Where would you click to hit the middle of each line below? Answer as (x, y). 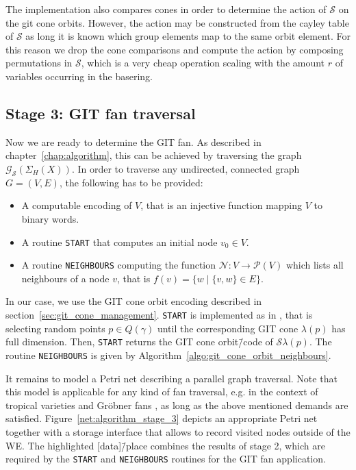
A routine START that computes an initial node (119, 242)
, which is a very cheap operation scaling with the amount (203, 63)
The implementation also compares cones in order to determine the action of (166, 9)
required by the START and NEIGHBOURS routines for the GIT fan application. (166, 459)
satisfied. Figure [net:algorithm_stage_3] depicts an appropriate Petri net (162, 418)
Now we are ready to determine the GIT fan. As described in (133, 141)
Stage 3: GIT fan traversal (101, 113)
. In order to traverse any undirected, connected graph (186, 168)
